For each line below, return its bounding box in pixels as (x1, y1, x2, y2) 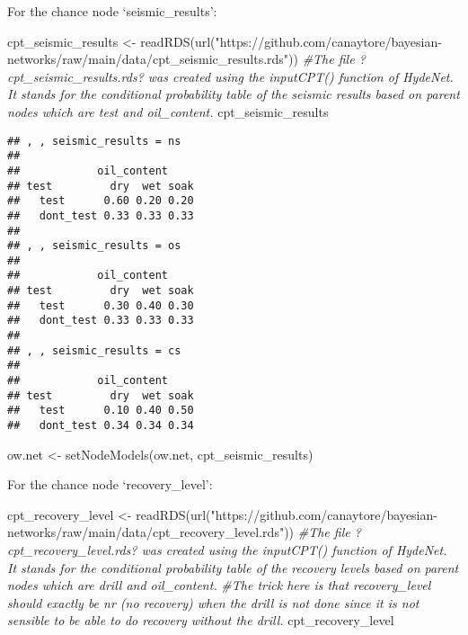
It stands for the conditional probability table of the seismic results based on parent (7, 85, 460, 103)
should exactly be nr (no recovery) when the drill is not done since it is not (7, 593, 419, 612)
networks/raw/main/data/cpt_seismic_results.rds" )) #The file (7, 49, 355, 68)
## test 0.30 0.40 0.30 (7, 299, 194, 312)
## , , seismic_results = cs (7, 344, 181, 357)
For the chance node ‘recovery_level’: (7, 475, 213, 494)
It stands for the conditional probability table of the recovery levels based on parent (7, 558, 459, 577)
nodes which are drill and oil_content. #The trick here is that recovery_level (7, 576, 431, 595)
